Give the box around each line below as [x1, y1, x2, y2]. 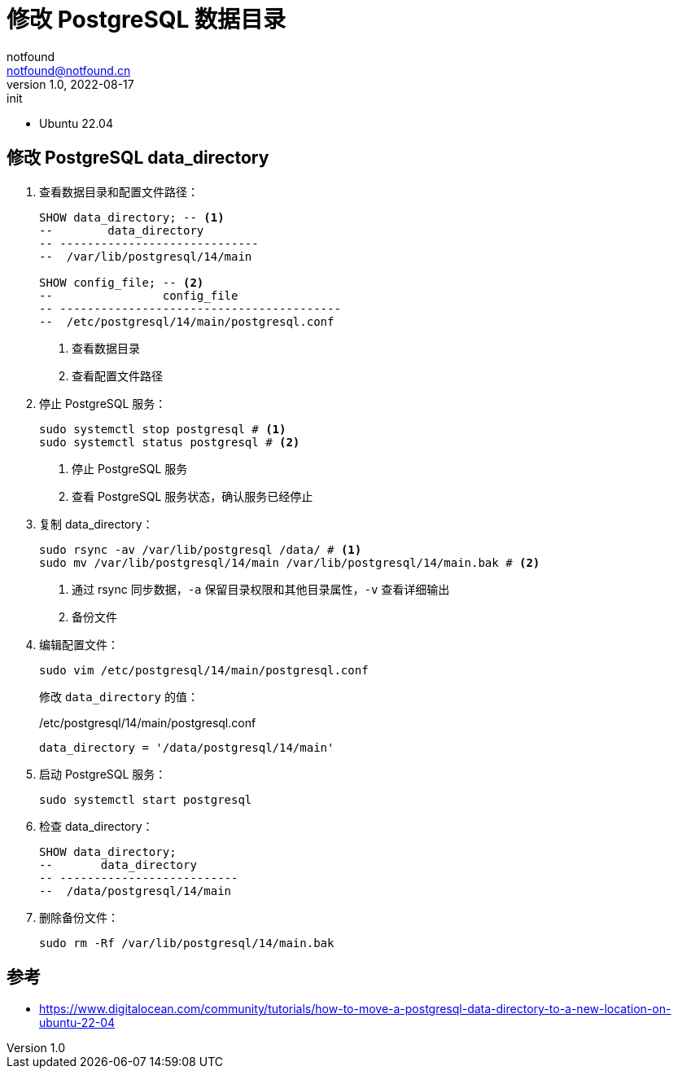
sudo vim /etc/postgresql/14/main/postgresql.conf [39, 663, 369, 677]
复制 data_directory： [39, 516, 154, 531]
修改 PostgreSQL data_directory [7, 147, 269, 169]
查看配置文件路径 [72, 368, 163, 383]
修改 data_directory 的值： [39, 689, 199, 704]
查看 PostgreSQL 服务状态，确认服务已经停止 [72, 489, 313, 503]
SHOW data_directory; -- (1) [39, 210, 225, 224]
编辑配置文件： [39, 637, 119, 652]
